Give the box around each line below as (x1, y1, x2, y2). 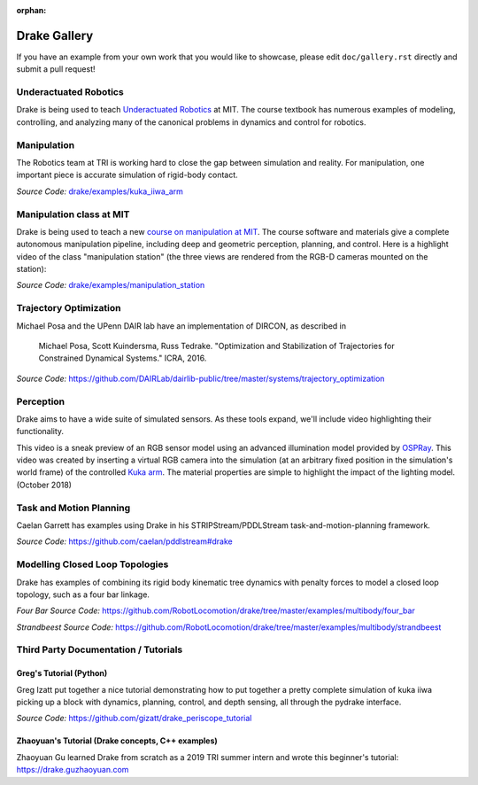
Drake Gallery (16, 27, 94, 43)
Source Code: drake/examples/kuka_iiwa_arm (16, 186, 183, 197)
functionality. (16, 426, 65, 437)
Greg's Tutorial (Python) (16, 668, 108, 679)
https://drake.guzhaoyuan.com (16, 765, 129, 775)
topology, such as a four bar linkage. (16, 589, 150, 600)
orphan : (16, 5, 47, 15)
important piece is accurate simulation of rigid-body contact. (16, 169, 238, 181)
